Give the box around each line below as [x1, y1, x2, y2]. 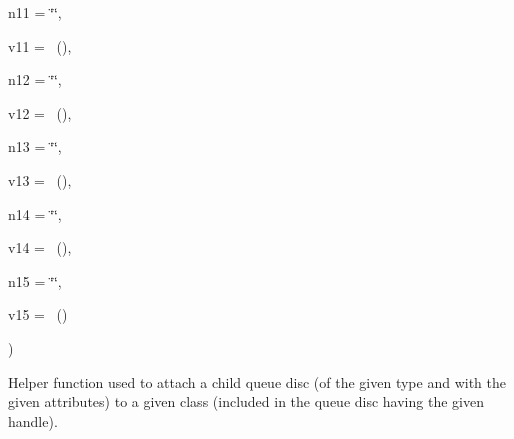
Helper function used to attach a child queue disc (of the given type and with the [8, 371, 506, 392]
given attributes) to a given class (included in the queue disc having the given [8, 391, 484, 412]
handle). [8, 410, 58, 431]
